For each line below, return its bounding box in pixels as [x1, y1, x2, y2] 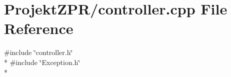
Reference [4, 18, 73, 38]
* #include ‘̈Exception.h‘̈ [4, 56, 80, 67]
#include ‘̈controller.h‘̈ [4, 47, 73, 57]
